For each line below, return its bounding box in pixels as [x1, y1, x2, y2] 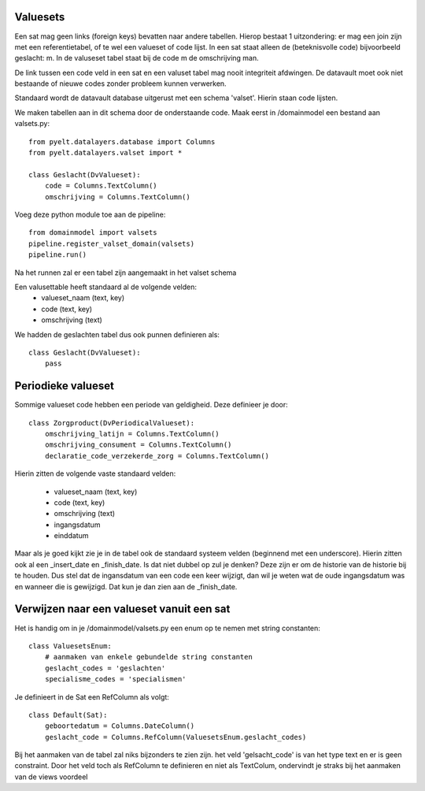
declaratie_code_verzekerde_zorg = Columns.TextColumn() [44, 451, 269, 460]
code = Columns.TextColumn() [44, 181, 157, 191]
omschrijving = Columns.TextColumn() [44, 192, 190, 201]
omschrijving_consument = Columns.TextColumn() [44, 440, 232, 449]
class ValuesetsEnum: [28, 641, 112, 650]
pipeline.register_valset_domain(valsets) [28, 239, 195, 248]
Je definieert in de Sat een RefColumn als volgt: [14, 692, 169, 701]
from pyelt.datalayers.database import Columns [28, 137, 216, 146]
